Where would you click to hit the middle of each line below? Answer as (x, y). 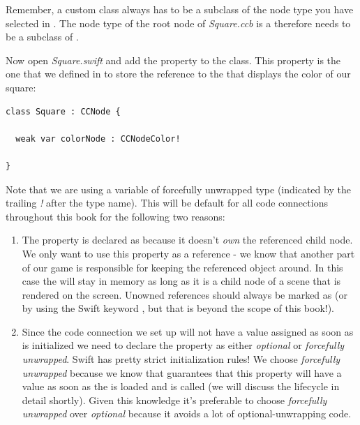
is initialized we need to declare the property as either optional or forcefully (183, 345)
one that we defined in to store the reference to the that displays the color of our (178, 74)
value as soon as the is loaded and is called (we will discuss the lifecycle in (181, 386)
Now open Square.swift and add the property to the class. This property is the (173, 60)
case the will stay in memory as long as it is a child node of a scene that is (181, 281)
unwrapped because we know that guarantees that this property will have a (182, 372)
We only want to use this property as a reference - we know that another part (188, 253)
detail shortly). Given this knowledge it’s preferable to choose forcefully (174, 400)
